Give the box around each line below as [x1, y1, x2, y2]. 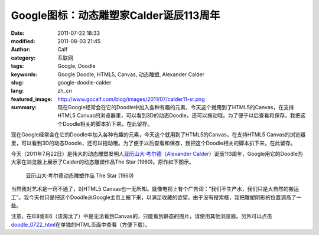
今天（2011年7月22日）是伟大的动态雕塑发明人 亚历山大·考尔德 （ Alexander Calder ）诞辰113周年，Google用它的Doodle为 [11, 151, 304, 158]
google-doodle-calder [57, 79, 112, 86]
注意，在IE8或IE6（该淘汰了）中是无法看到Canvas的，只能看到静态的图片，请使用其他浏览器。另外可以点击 [11, 213, 272, 220]
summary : [11, 104, 37, 111]
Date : [11, 30, 25, 37]
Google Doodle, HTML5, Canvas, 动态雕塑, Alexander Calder [57, 71, 205, 78]
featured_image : [11, 95, 53, 103]
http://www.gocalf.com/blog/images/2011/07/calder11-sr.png [57, 95, 205, 103]
